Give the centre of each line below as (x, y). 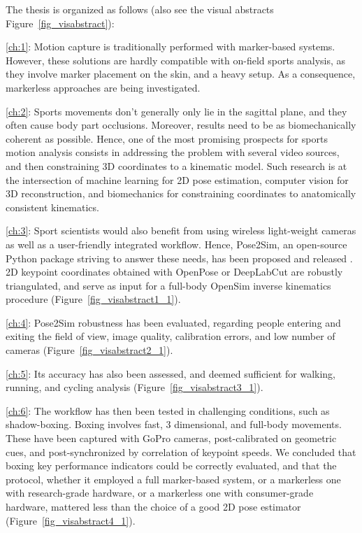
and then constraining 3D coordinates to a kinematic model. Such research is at (176, 165)
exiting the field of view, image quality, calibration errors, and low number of (171, 336)
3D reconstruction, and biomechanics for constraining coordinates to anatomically (181, 193)
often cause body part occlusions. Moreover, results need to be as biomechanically (181, 125)
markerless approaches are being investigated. (103, 87)
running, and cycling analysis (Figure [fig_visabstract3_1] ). (135, 387)
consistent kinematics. (52, 207)
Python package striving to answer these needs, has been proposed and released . (179, 258)
